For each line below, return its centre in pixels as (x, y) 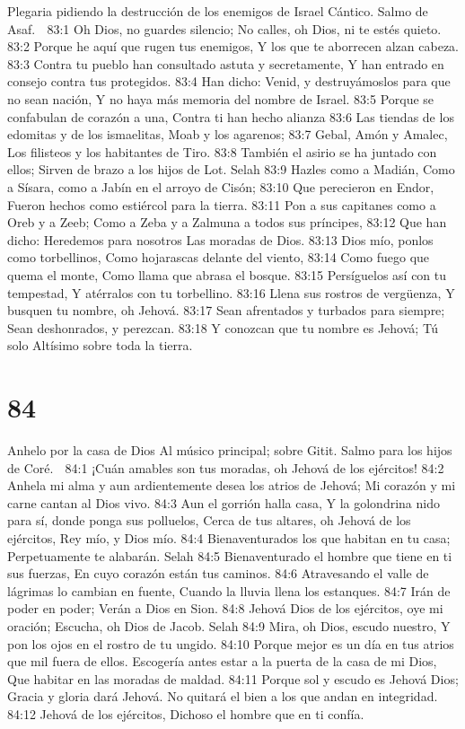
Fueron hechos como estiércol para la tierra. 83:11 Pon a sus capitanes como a (222, 204)
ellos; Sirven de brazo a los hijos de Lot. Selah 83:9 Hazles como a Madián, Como (231, 169)
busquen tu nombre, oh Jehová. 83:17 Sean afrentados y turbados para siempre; (226, 310)
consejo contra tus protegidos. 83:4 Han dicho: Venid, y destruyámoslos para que (229, 81)
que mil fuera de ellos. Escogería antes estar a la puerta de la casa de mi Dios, (222, 661)
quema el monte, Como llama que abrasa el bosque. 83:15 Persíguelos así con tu (227, 274)
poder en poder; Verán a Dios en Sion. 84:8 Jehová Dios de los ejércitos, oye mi (225, 608)
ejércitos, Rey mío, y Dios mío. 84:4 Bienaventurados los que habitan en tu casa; (229, 537)
